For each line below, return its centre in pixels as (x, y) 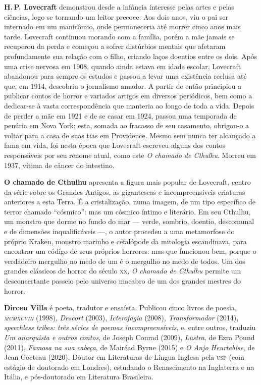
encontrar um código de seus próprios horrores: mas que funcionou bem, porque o (130, 251)
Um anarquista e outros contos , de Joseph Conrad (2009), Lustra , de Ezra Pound (129, 337)
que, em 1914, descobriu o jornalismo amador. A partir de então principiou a (123, 86)
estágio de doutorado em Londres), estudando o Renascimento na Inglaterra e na (129, 367)
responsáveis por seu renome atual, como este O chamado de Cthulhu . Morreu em (130, 155)
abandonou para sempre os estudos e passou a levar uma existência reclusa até (125, 76)
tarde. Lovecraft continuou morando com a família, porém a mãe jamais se (119, 36)
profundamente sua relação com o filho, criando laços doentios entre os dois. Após (131, 56)
